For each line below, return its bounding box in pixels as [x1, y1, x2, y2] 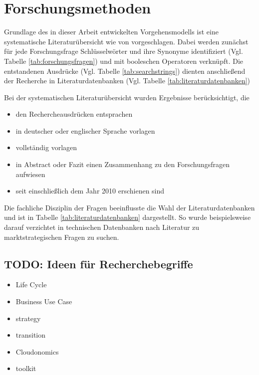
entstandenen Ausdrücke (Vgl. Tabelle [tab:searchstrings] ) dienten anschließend [4, 65, 246, 76]
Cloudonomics [15, 346, 59, 357]
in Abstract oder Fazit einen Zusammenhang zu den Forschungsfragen [15, 159, 230, 170]
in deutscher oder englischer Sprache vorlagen [15, 125, 155, 136]
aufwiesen [15, 169, 45, 179]
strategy [15, 313, 41, 323]
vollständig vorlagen [15, 142, 77, 153]
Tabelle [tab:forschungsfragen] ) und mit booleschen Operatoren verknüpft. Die [4, 55, 244, 66]
